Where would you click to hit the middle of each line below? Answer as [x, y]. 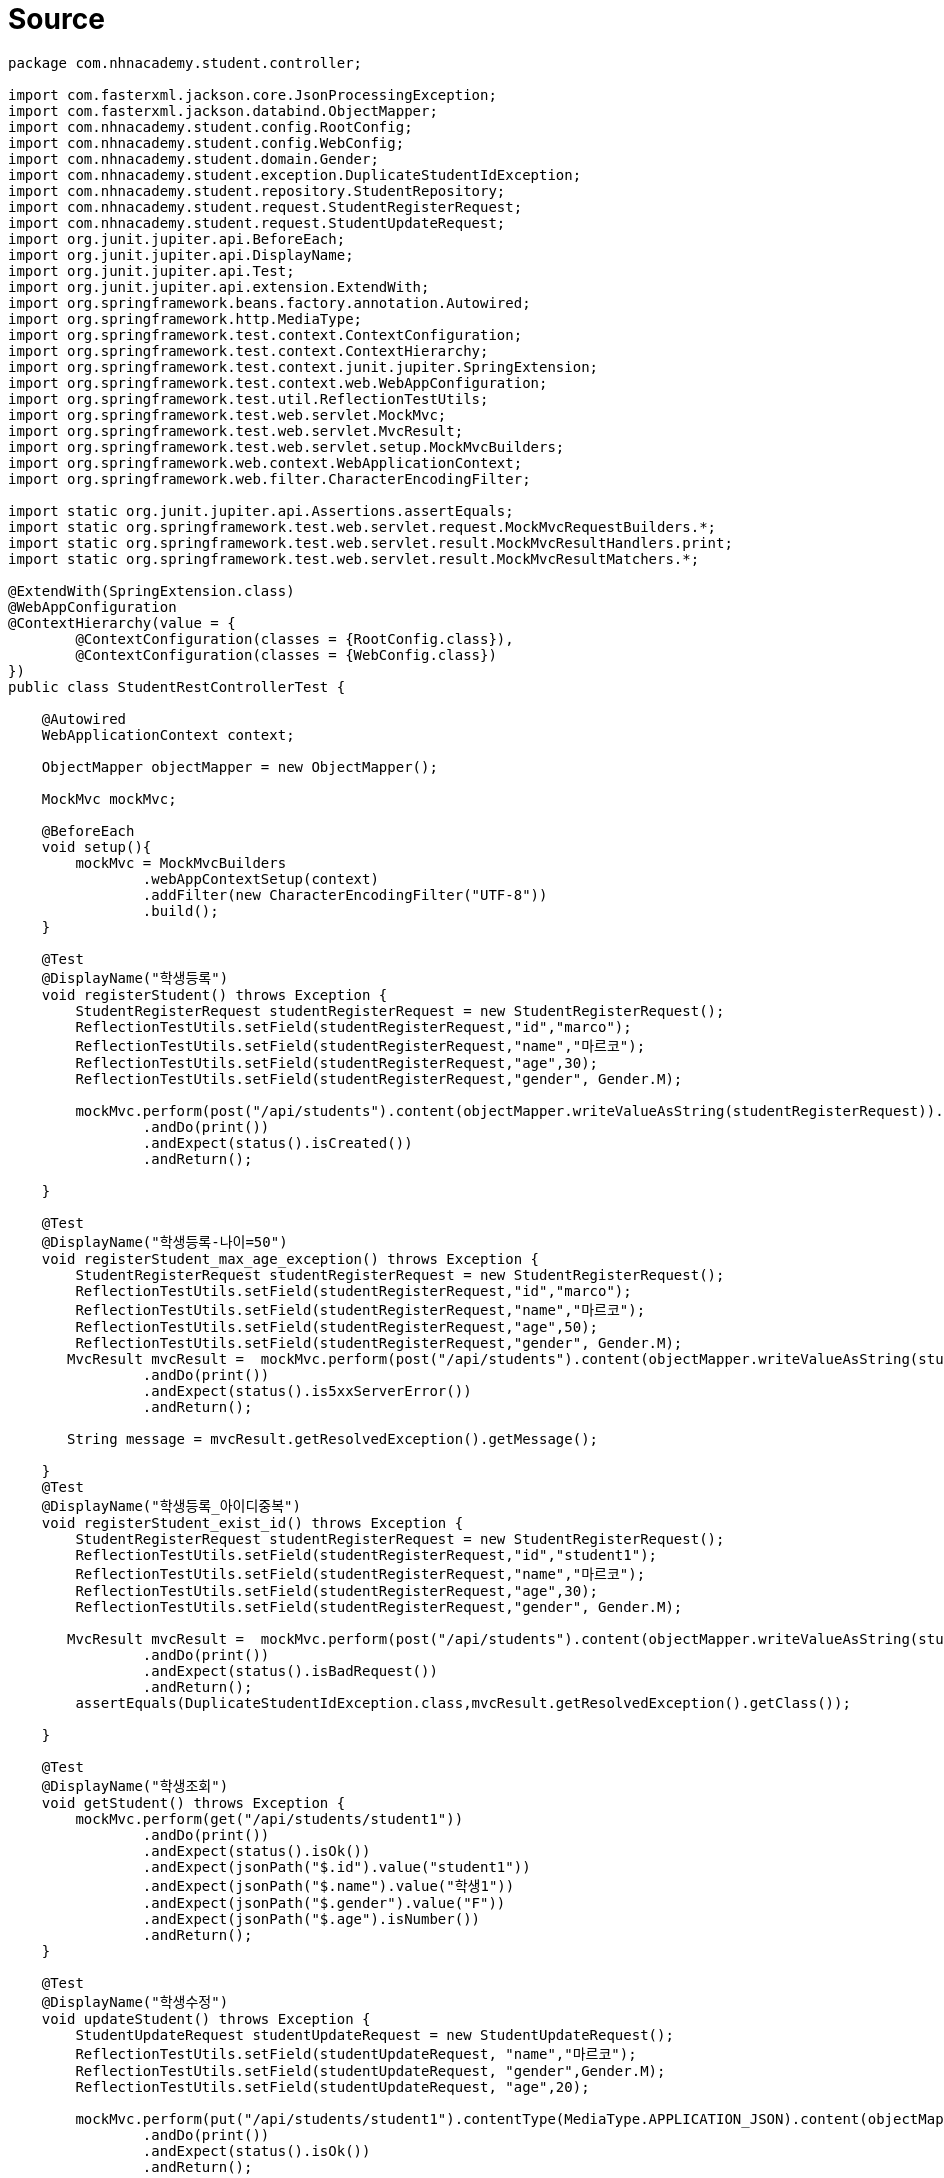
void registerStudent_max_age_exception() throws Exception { [290, 1258]
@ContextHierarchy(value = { [122, 622]
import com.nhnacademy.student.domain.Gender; [193, 158]
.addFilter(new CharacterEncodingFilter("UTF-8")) [345, 894]
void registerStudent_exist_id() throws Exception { [252, 1522]
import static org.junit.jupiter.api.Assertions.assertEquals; [261, 510]
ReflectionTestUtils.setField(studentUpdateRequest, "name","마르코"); [356, 2053]
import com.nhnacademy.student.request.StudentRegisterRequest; [265, 206]
